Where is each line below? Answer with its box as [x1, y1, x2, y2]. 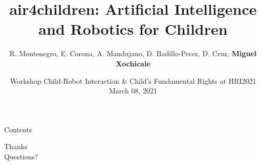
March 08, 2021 [108, 85, 158, 96]
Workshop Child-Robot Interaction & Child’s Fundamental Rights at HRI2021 [10, 75, 256, 86]
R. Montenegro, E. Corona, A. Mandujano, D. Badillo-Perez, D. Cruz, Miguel [9, 48, 257, 59]
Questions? [4, 151, 38, 161]
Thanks [4, 141, 28, 152]
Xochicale [116, 58, 150, 68]
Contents [4, 124, 32, 134]
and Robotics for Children [38, 18, 228, 39]
